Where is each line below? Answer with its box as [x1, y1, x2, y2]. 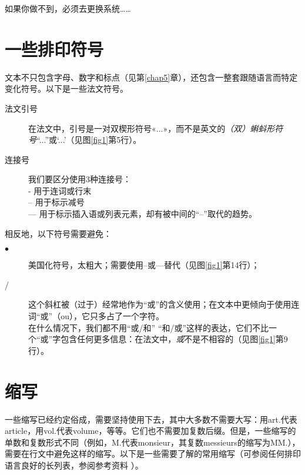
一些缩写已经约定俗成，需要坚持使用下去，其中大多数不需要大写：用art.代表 [5, 413, 297, 425]
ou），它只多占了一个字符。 [61, 310, 164, 322]
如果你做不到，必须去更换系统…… [5, 2, 131, 14]
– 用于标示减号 [28, 196, 85, 208]
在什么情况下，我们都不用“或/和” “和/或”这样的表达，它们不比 [28, 321, 269, 333]
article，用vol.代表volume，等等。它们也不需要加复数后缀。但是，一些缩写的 [5, 424, 296, 437]
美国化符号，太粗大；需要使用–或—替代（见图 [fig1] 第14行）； [28, 259, 260, 271]
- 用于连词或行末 [28, 184, 92, 196]
